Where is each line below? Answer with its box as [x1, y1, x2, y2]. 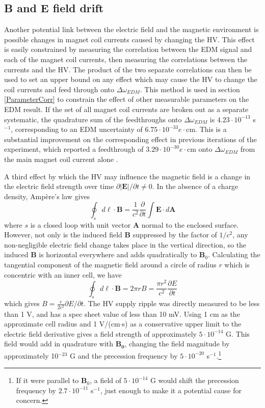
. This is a [195, 124, 227, 134]
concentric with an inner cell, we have [4, 269, 122, 280]
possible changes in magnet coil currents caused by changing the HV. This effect [4, 34, 255, 44]
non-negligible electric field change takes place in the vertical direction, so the [4, 239, 247, 250]
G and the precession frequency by [70, 350, 178, 361]
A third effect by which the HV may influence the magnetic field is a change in [4, 171, 251, 181]
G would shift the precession [150, 375, 239, 386]
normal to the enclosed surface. [141, 219, 239, 230]
